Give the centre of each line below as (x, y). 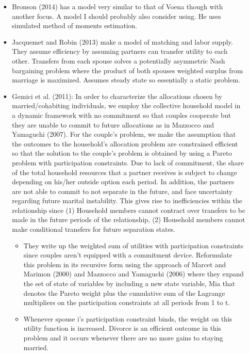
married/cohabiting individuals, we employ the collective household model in (126, 105)
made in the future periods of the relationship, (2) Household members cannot (128, 219)
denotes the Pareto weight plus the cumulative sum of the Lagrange (124, 293)
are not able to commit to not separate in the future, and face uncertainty (122, 191)
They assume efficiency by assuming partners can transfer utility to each (120, 51)
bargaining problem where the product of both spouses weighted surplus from (127, 70)
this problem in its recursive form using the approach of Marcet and (125, 264)
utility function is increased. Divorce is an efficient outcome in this (122, 328)
